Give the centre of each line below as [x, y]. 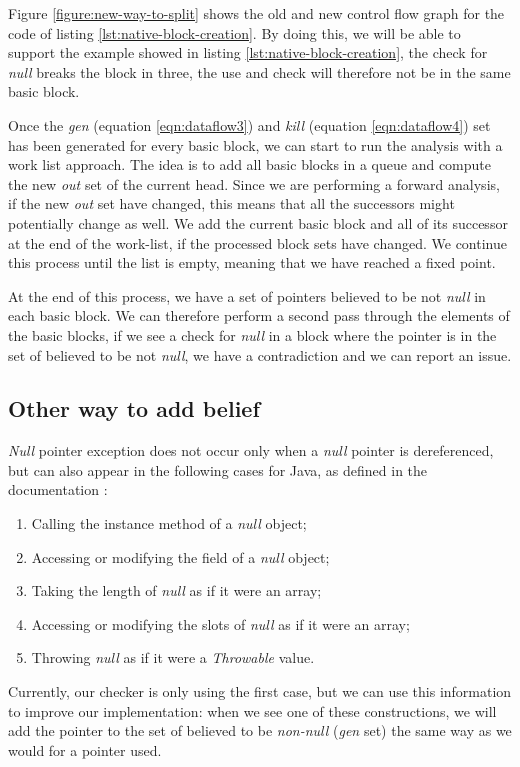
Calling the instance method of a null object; [169, 523]
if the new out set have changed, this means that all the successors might [231, 203]
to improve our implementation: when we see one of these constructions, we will [252, 710]
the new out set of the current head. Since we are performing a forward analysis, [254, 183]
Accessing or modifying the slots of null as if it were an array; [220, 623]
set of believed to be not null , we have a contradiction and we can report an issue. [260, 354]
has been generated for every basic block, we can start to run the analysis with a [255, 144]
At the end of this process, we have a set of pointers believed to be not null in [247, 295]
